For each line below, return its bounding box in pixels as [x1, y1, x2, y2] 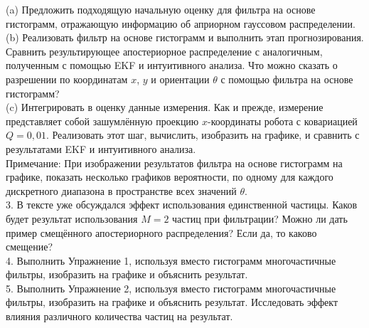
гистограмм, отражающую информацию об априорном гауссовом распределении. [6, 16, 355, 31]
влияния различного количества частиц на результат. [6, 309, 233, 324]
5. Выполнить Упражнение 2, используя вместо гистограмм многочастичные [6, 280, 336, 295]
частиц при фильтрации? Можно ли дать [172, 211, 348, 226]
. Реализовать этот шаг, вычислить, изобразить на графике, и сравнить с [46, 127, 360, 142]
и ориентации [151, 71, 210, 86]
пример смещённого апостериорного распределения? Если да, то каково [6, 225, 317, 240]
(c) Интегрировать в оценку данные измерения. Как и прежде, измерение [6, 100, 323, 115]
